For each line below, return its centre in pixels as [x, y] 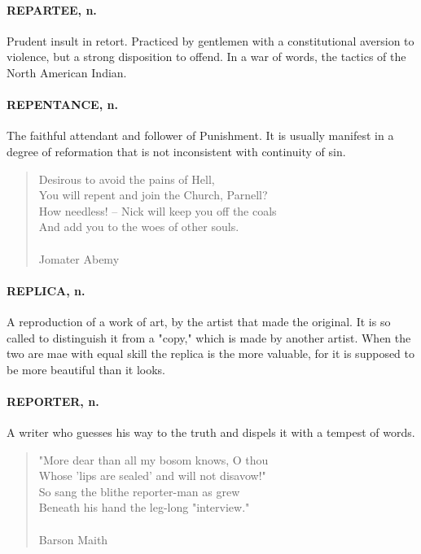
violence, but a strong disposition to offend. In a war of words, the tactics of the [206, 57]
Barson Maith [73, 539]
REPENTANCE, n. [62, 105]
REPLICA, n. [46, 290]
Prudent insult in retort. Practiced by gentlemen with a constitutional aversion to [210, 40]
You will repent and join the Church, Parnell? [153, 195]
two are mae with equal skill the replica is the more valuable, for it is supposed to [211, 353]
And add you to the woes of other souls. [139, 227]
